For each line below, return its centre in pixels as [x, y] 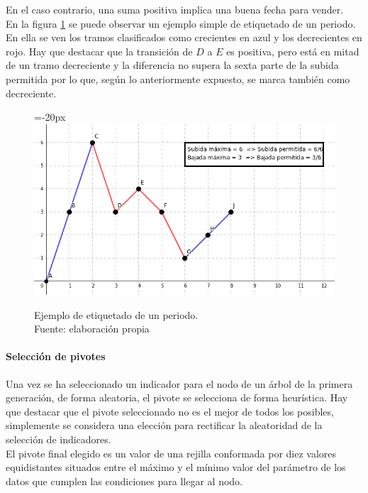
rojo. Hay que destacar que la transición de [99, 51]
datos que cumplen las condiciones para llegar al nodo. [124, 481]
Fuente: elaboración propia [92, 329]
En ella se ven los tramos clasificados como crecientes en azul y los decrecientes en [184, 37]
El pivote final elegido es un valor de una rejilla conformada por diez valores [171, 453]
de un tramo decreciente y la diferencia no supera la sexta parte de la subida [172, 65]
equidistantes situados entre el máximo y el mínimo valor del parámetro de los [176, 467]
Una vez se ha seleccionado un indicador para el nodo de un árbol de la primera [179, 383]
